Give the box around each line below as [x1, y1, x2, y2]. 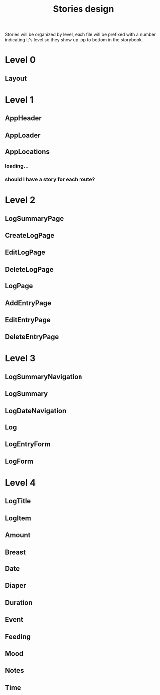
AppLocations [5, 148, 50, 156]
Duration [5, 598, 33, 607]
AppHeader [5, 114, 42, 123]
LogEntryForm [5, 440, 51, 449]
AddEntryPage [5, 299, 52, 307]
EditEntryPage [5, 315, 51, 324]
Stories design [53, 3, 114, 15]
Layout [5, 74, 27, 83]
